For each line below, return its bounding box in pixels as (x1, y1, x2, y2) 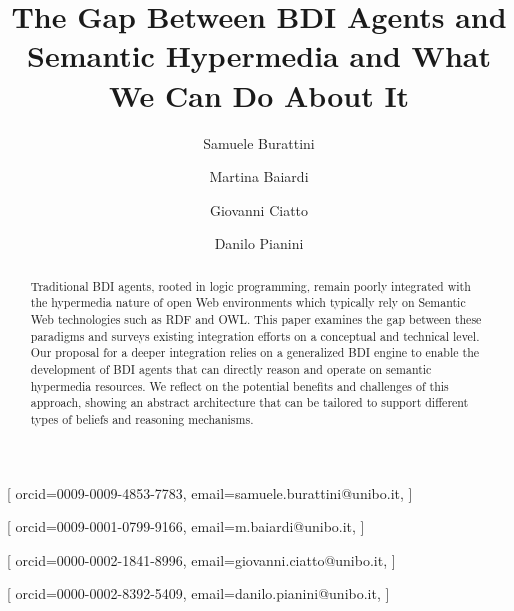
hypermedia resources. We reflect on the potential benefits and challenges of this (30, 377, 449, 394)
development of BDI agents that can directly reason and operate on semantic (30, 360, 432, 377)
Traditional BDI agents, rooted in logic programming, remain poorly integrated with (30, 277, 471, 294)
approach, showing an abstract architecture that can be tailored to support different (30, 394, 469, 411)
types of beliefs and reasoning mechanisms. (30, 410, 254, 427)
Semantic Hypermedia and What (27, 35, 491, 76)
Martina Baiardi (209, 166, 309, 187)
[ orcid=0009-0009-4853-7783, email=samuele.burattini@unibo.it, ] (7, 482, 413, 503)
